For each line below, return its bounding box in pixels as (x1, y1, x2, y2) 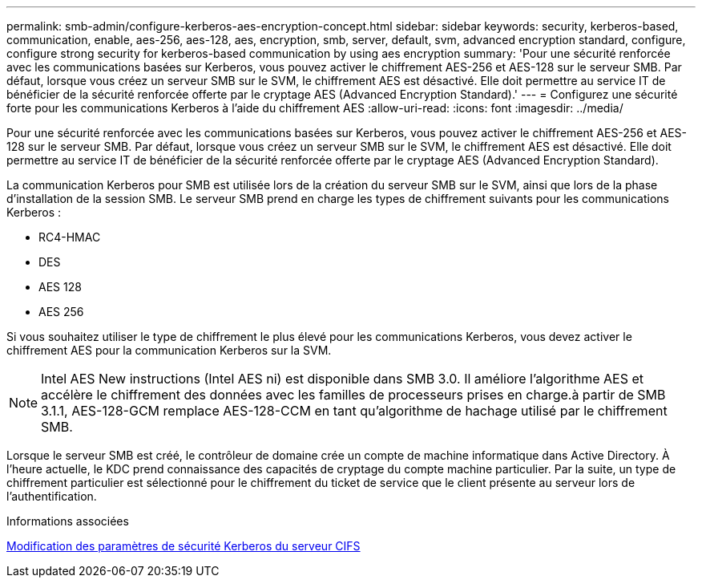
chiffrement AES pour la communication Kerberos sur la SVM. (6, 343, 332, 357)
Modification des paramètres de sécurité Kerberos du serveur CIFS (6, 539, 361, 553)
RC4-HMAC (38, 230, 101, 244)
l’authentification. (6, 489, 97, 503)
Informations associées (6, 514, 129, 528)
